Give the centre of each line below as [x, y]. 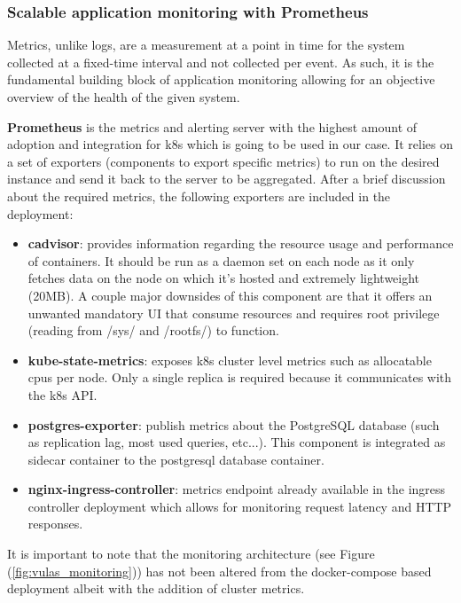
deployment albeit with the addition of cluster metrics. [156, 588]
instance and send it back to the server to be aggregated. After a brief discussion [227, 179]
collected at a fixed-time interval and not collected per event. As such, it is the [221, 62]
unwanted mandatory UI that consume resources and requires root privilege [234, 313]
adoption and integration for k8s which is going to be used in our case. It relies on [230, 144]
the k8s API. [63, 394]
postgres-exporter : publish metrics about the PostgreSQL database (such [234, 424]
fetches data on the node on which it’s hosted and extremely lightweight [224, 278]
